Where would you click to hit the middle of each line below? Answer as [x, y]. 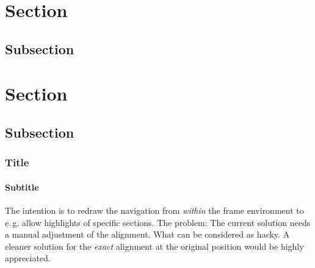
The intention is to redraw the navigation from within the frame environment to [154, 210]
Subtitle [22, 187]
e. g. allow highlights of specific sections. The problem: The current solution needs [158, 222]
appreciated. [28, 258]
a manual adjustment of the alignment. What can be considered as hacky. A [147, 234]
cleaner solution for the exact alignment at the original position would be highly [154, 246]
